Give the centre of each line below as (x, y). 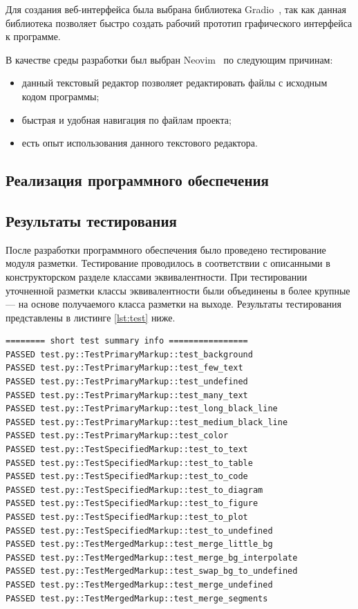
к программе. (33, 36)
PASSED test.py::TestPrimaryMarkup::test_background (129, 354)
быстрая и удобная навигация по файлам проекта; (126, 119)
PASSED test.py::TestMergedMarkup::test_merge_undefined (139, 584)
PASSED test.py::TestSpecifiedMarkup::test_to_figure (132, 504)
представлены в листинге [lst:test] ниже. (91, 317)
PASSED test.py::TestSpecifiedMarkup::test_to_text (127, 450)
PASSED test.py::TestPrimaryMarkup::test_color (117, 436)
